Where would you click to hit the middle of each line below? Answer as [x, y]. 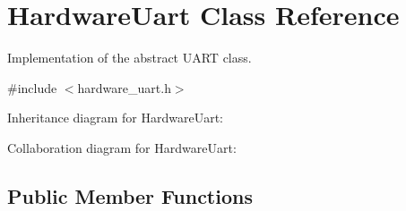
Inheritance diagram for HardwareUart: [115, 118]
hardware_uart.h [124, 87]
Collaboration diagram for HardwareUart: [122, 147]
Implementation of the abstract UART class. [130, 58]
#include [32, 87]
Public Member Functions [130, 195]
